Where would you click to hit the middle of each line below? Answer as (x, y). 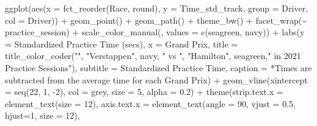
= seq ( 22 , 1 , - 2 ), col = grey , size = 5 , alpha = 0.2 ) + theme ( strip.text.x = (144, 92)
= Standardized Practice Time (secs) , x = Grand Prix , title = (122, 44)
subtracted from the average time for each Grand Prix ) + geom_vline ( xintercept (156, 79)
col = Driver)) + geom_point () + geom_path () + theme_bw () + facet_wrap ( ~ (156, 20)
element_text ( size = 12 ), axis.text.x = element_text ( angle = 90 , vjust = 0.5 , (150, 103)
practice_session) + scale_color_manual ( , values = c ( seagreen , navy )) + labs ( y (155, 32)
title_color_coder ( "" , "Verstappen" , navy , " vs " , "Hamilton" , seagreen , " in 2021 (153, 56)
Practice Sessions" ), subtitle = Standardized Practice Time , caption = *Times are (158, 67)
